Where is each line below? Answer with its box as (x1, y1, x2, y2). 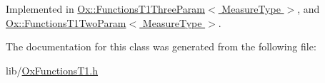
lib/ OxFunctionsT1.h (6, 62, 99, 77)
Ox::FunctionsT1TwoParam (6, 15, 126, 30)
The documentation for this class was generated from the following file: (6, 39, 316, 54)
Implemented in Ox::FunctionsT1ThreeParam (6, 1, 206, 16)
